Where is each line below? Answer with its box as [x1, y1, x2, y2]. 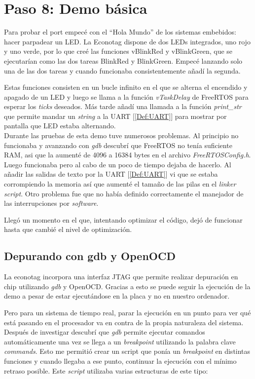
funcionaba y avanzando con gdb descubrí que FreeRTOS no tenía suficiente [4, 140, 232, 150]
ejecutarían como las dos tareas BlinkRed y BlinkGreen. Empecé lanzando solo [4, 55, 243, 66]
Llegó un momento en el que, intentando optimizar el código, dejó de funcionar [4, 214, 243, 225]
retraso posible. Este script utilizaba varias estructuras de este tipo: [4, 365, 208, 376]
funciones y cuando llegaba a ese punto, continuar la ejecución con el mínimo [4, 355, 237, 366]
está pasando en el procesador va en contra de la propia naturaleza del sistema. [4, 317, 244, 327]
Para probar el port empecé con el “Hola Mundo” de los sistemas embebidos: [4, 27, 236, 37]
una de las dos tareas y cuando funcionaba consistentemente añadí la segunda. [4, 65, 241, 76]
